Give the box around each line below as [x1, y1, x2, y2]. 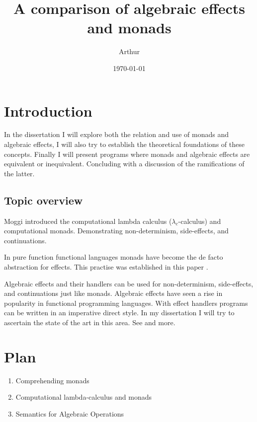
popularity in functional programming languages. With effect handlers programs [4, 297, 248, 308]
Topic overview [4, 192, 83, 208]
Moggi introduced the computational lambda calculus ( [4, 215, 172, 226]
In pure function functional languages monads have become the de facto [4, 252, 223, 262]
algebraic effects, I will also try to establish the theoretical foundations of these [4, 139, 245, 149]
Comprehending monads [15, 375, 89, 385]
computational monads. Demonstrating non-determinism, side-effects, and [4, 225, 229, 236]
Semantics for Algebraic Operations [15, 408, 124, 419]
